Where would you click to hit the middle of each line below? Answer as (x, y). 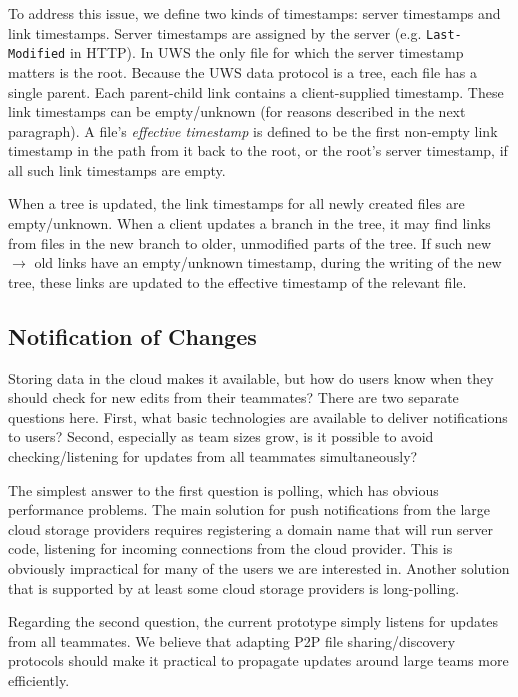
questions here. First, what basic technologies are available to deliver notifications (258, 416)
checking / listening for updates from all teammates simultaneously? (213, 456)
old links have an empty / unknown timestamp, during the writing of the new (268, 262)
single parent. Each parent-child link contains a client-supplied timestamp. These (256, 91)
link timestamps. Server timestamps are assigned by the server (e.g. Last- (235, 32)
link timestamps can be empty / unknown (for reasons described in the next (237, 111)
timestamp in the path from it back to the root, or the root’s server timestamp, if (258, 150)
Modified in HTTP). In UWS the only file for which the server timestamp (236, 52)
